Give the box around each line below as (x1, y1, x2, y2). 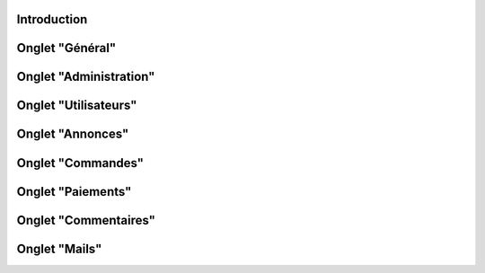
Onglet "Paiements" (16, 184, 132, 199)
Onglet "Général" (16, 40, 117, 56)
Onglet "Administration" (16, 69, 155, 84)
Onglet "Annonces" (16, 127, 129, 142)
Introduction (16, 12, 88, 27)
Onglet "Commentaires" (16, 212, 156, 228)
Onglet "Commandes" (16, 155, 144, 171)
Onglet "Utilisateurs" (16, 98, 137, 113)
